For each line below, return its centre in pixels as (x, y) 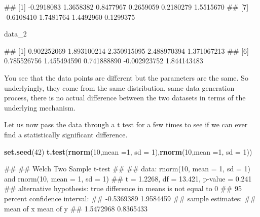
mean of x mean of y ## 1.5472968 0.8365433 (76, 208)
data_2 (15, 34)
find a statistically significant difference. (66, 134)
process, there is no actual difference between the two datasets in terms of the (125, 98)
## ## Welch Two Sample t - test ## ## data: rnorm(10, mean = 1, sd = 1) (127, 169)
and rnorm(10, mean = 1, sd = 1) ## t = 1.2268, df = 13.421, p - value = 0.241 (128, 178)
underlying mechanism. (40, 107)
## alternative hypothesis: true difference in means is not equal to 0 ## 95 (123, 188)
